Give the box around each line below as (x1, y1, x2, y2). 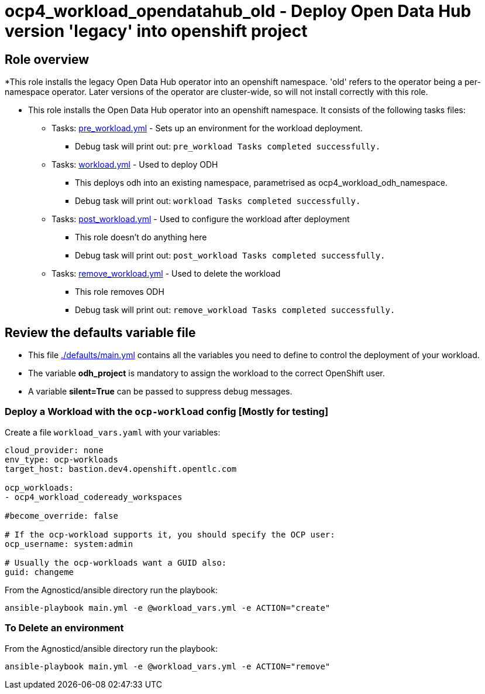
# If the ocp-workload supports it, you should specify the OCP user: (5, 529, 335, 539)
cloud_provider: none (5, 445, 104, 455)
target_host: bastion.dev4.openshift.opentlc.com (5, 464, 237, 474)
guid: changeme (5, 567, 74, 577)
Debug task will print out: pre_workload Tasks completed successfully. (75, 141, 381, 152)
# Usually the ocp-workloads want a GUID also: (5, 557, 227, 567)
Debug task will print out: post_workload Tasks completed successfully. (75, 250, 386, 261)
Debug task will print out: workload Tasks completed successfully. (75, 196, 361, 206)
